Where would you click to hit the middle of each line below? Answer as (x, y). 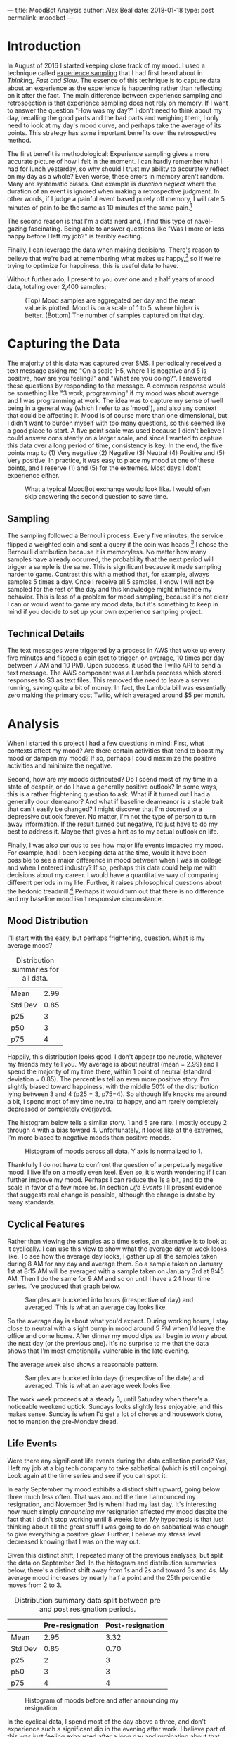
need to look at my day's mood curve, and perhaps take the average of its (114, 125)
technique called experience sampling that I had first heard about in (105, 72)
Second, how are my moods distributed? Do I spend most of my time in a (112, 780)
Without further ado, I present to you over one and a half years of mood (111, 279)
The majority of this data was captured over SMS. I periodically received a (114, 363)
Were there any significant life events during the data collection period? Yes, (118, 1461)
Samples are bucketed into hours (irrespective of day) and (109, 1299)
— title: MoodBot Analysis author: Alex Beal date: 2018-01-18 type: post (111, 10)
